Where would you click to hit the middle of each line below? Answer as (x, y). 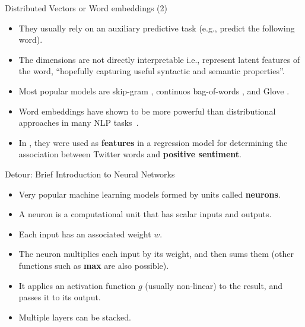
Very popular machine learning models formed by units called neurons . (150, 194)
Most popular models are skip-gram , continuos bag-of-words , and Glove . (154, 91)
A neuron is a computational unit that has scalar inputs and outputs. (145, 214)
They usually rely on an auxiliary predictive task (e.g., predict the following (157, 28)
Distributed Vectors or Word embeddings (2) (86, 8)
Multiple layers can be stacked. (75, 317)
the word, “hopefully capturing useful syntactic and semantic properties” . (152, 71)
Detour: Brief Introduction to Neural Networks (90, 174)
